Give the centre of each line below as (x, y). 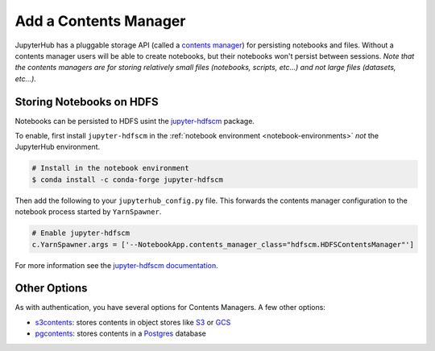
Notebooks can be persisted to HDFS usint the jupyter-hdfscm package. (135, 121)
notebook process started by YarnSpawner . (88, 212)
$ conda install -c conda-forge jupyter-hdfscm (127, 180)
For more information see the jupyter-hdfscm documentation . (116, 265)
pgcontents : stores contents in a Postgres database (121, 333)
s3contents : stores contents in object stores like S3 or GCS (133, 322)
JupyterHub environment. (58, 147)
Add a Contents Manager (100, 21)
